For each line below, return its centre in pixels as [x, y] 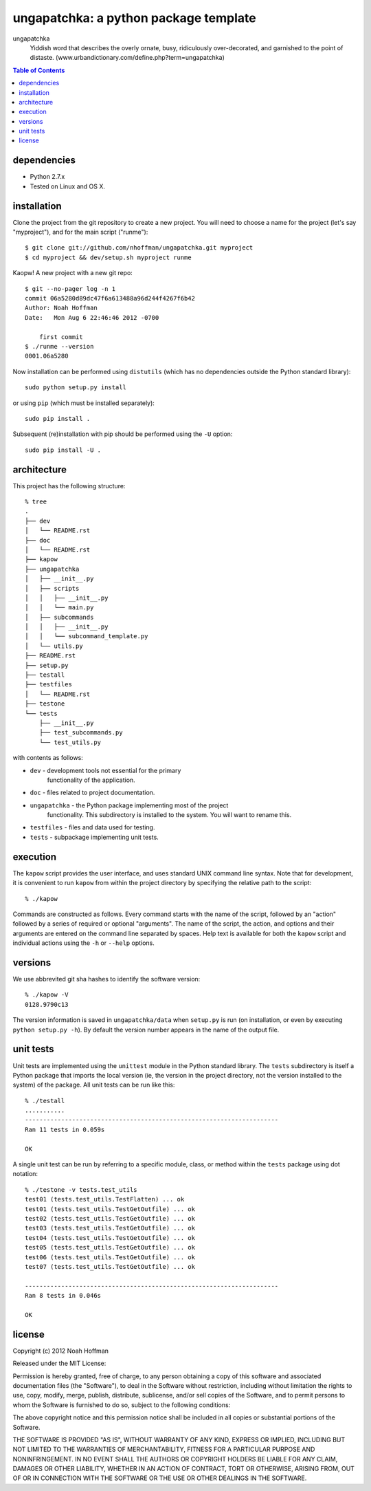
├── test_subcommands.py [81, 733]
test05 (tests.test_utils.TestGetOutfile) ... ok [110, 1248]
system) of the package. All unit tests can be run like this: [94, 1085]
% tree [36, 501]
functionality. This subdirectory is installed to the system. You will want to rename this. [169, 815]
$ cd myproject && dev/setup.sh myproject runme [108, 257]
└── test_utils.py [70, 742]
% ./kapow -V [47, 995]
